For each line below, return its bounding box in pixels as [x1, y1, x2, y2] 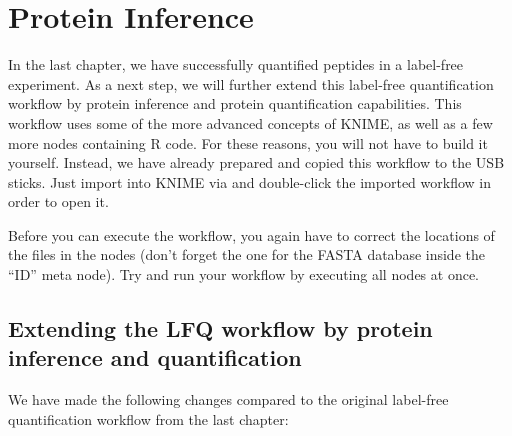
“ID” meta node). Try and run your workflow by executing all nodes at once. [8, 264, 479, 285]
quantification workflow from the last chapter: [8, 408, 289, 429]
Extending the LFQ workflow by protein [8, 313, 433, 344]
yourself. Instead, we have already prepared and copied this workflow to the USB [8, 152, 505, 173]
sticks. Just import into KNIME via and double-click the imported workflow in [8, 171, 491, 192]
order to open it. [8, 191, 109, 212]
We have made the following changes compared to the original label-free [8, 389, 449, 410]
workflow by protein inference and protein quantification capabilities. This [8, 93, 462, 114]
